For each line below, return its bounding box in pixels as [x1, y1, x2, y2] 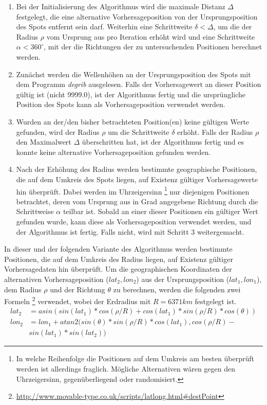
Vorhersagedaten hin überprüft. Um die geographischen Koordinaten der [4, 263, 232, 274]
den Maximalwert [16, 136, 71, 147]
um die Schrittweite [108, 126, 169, 137]
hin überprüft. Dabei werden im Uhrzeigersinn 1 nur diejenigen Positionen [16, 184, 250, 197]
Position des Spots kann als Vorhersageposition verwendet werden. [16, 99, 225, 110]
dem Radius [4, 284, 42, 294]
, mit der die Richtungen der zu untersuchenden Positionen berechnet [44, 41, 262, 52]
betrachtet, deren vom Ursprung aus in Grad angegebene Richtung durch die [16, 196, 258, 206]
